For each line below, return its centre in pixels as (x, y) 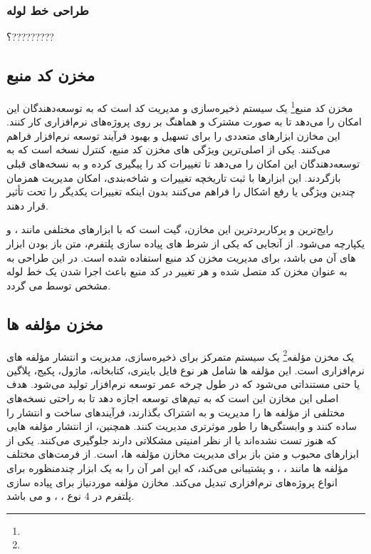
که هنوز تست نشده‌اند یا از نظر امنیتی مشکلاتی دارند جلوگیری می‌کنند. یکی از (172, 440)
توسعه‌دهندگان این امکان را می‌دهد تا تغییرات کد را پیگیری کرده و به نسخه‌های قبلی (183, 164)
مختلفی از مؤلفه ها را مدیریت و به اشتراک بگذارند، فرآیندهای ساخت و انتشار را (176, 412)
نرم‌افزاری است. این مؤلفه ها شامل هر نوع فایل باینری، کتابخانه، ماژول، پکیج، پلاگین (185, 370)
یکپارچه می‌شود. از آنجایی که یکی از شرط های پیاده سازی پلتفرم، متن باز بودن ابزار (186, 243)
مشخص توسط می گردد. (59, 285)
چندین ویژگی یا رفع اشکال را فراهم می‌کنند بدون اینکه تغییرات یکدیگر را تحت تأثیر (181, 191)
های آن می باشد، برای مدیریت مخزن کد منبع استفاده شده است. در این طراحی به (181, 257)
